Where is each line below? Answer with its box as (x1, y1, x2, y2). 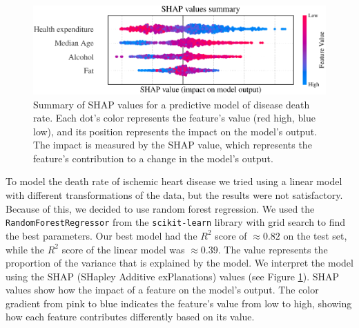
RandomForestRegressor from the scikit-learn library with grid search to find (6, 215, 346, 229)
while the (6, 242, 44, 256)
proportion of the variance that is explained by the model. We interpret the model (6, 255, 353, 270)
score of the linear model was (61, 242, 185, 256)
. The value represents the (217, 242, 328, 256)
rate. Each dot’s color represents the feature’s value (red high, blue (33, 110, 316, 125)
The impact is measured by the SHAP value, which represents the (33, 137, 312, 152)
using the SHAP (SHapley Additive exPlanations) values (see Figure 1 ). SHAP (6, 269, 340, 283)
